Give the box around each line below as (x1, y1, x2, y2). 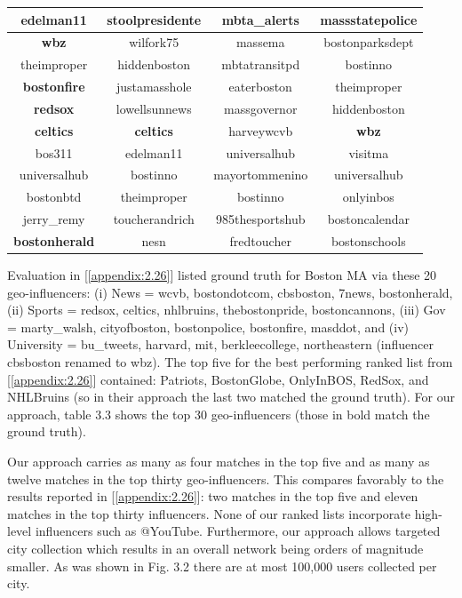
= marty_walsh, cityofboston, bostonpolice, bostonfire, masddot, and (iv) (7, 317, 410, 336)
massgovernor (224, 99, 298, 117)
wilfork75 (129, 33, 179, 52)
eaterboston (228, 77, 292, 96)
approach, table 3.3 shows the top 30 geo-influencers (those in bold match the (7, 404, 430, 423)
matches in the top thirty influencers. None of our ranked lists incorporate (7, 504, 411, 522)
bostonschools (331, 231, 406, 250)
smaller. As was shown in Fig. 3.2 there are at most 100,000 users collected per (7, 556, 437, 575)
